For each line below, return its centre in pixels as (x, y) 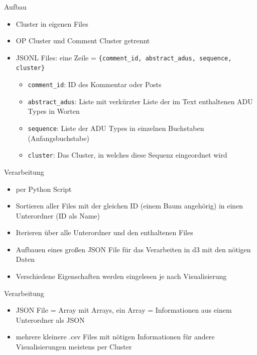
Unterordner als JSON (50, 319)
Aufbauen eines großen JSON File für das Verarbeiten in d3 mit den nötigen (133, 249)
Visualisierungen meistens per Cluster (74, 347)
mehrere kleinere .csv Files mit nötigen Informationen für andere (115, 337)
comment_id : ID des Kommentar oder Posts (95, 84)
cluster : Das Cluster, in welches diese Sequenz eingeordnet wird (127, 155)
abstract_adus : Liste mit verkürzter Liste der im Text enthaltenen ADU (140, 101)
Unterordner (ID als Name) (58, 215)
